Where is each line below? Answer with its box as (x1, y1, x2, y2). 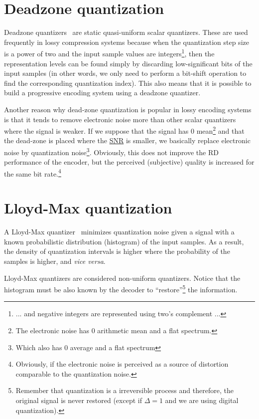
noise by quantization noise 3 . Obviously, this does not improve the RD (4, 145, 219, 157)
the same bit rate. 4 (4, 167, 61, 179)
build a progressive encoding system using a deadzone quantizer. (4, 87, 201, 98)
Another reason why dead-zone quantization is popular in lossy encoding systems (4, 104, 252, 114)
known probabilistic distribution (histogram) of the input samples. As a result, (4, 236, 244, 246)
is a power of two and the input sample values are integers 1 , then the (4, 47, 215, 58)
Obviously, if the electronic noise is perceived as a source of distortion (15, 359, 229, 369)
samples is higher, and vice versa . (4, 255, 106, 266)
